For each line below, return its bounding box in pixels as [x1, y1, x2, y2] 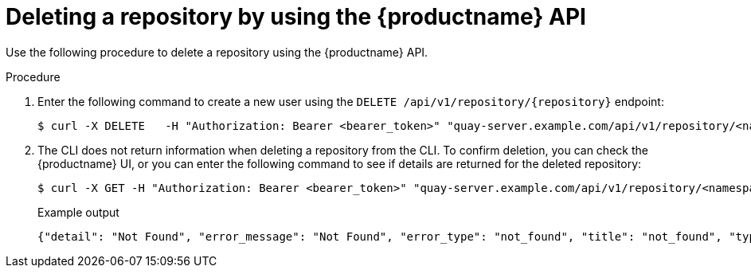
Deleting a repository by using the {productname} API [6, 3, 586, 30]
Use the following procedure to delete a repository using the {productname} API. [6, 45, 428, 59]
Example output [37, 205, 119, 219]
